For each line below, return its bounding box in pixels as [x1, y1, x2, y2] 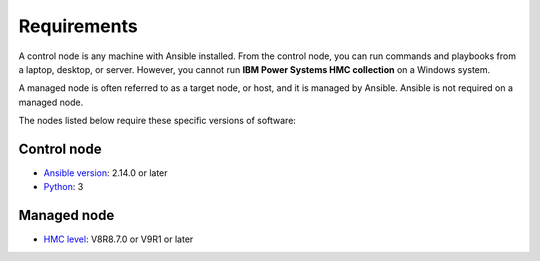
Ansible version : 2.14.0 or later [43, 167, 169, 179]
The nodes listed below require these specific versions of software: [18, 115, 297, 127]
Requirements [18, 15, 139, 37]
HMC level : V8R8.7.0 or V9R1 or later [43, 233, 194, 245]
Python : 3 [43, 181, 84, 193]
